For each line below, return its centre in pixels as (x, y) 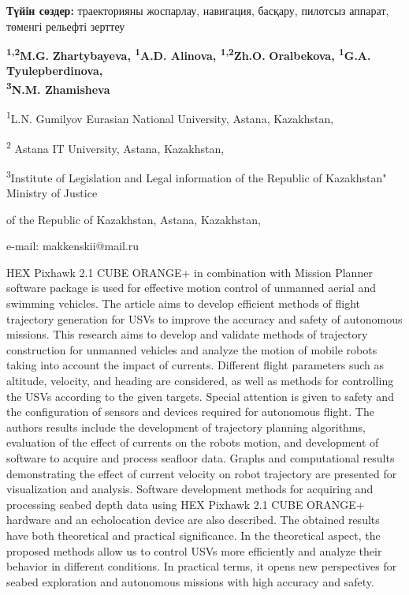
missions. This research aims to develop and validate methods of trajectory (187, 334)
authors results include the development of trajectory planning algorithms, (186, 427)
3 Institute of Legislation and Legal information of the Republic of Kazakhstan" (197, 176)
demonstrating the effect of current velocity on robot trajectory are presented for (202, 473)
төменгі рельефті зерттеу (66, 26)
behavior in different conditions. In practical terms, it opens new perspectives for (202, 566)
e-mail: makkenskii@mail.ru (73, 246)
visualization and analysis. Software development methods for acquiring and (190, 489)
